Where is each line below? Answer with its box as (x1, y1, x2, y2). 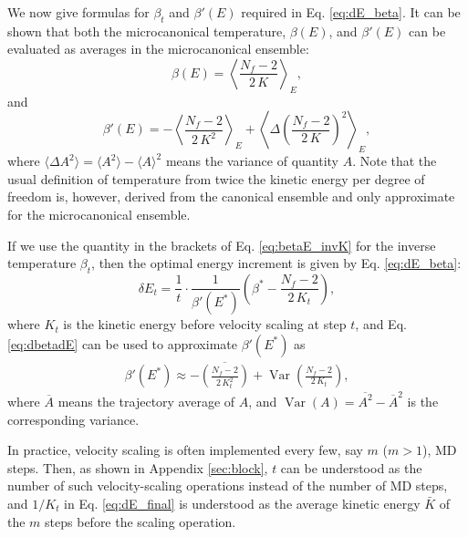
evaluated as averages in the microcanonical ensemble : (7, 39, 309, 58)
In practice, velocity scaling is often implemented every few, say (7, 440, 363, 460)
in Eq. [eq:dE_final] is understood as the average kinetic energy (64, 493, 421, 512)
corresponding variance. (7, 409, 140, 429)
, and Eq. (355, 315, 407, 334)
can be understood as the (280, 458, 422, 477)
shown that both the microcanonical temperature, (7, 21, 286, 40)
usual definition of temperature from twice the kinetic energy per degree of (7, 169, 425, 188)
